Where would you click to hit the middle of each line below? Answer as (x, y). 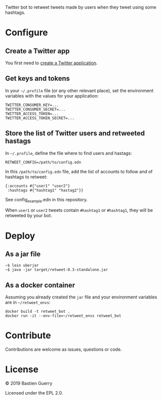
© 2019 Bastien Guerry (29, 384)
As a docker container (40, 285)
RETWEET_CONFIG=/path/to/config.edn (43, 162)
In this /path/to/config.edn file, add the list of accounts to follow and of (79, 171)
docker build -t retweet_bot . (38, 312)
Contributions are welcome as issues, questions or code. (64, 349)
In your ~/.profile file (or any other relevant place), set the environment (79, 90)
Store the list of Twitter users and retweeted (75, 133)
